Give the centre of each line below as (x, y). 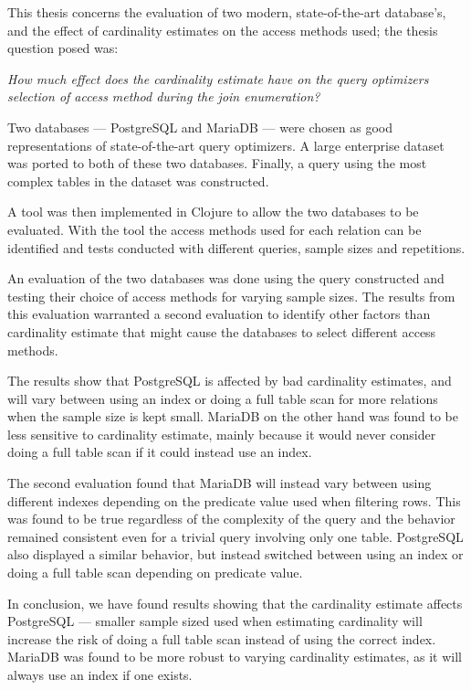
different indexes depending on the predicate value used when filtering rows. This (234, 500)
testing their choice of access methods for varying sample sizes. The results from (231, 296)
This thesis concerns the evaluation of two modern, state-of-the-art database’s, (227, 12)
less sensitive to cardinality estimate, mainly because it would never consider (222, 434)
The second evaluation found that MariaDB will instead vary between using (220, 483)
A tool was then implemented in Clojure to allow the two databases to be (213, 212)
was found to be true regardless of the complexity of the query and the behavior (231, 519)
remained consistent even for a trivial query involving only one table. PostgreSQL (235, 536)
